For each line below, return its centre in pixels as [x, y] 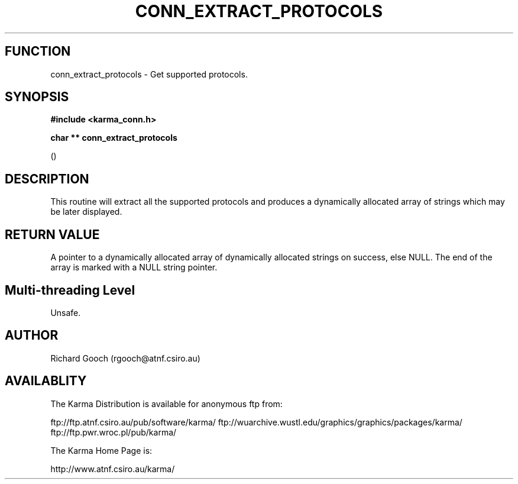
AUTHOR [32, 335]
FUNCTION [38, 51]
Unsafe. [66, 312]
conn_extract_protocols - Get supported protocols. [149, 74]
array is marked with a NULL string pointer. [134, 267]
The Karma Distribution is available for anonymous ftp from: [166, 404]
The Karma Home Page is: [101, 450]
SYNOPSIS [37, 97]
